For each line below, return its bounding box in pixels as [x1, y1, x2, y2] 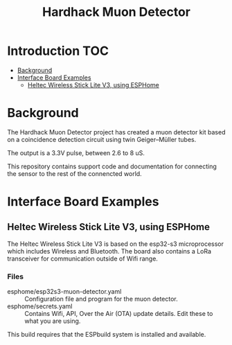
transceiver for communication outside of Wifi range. [7, 254, 158, 263]
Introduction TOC [7, 43, 109, 59]
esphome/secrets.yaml [7, 302, 73, 310]
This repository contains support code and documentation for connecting [7, 162, 217, 170]
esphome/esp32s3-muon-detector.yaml [7, 287, 122, 296]
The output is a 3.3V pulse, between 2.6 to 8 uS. [7, 148, 145, 157]
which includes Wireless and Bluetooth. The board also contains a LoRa [7, 247, 212, 255]
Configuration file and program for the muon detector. [24, 295, 178, 303]
